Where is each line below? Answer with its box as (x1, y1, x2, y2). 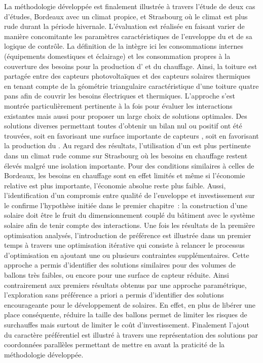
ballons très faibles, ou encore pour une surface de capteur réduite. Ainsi (4, 270, 229, 280)
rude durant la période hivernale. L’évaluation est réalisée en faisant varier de (4, 21, 245, 31)
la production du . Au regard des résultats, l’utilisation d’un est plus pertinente (4, 140, 251, 151)
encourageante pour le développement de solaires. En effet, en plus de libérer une (4, 299, 256, 310)
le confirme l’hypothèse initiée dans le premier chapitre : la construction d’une (4, 200, 248, 210)
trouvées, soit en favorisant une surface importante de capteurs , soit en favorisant (4, 130, 259, 141)
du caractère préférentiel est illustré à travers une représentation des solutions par (4, 329, 258, 340)
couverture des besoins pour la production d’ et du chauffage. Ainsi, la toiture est (4, 60, 257, 71)
